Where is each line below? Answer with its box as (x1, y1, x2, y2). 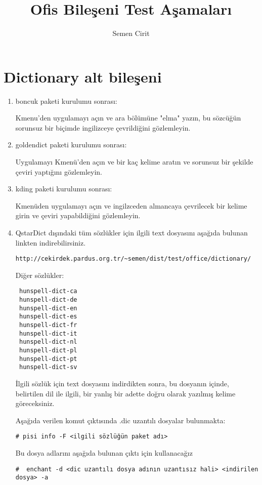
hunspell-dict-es (19, 313, 77, 320)
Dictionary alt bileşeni (4, 66, 162, 87)
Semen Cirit (112, 28, 150, 38)
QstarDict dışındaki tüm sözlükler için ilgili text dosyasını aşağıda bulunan (15, 227, 248, 237)
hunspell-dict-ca (19, 288, 77, 295)
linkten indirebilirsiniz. (15, 237, 86, 248)
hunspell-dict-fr (19, 321, 77, 329)
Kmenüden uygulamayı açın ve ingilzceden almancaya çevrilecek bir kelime (15, 200, 247, 211)
